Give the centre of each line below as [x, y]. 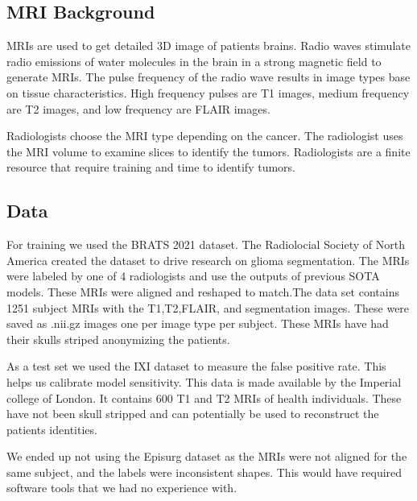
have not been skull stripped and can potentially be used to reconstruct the [193, 414]
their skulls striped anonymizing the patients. [118, 339]
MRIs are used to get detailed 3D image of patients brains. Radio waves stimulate [208, 46]
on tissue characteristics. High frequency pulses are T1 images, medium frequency [208, 92]
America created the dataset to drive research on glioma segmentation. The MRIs [208, 260]
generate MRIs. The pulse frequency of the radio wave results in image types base [208, 77]
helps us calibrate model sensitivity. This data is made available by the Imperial [204, 381]
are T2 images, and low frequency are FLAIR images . [138, 108]
